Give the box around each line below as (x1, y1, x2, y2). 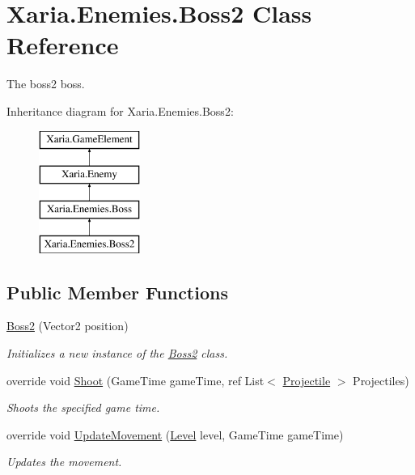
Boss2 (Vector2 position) (6, 317, 129, 334)
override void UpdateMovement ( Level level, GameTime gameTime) (6, 426, 344, 443)
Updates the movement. (6, 453, 122, 470)
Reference (6, 28, 119, 61)
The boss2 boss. (6, 75, 85, 92)
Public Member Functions (6, 279, 228, 304)
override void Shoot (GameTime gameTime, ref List (6, 371, 265, 388)
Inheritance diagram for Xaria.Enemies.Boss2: (6, 102, 234, 119)
